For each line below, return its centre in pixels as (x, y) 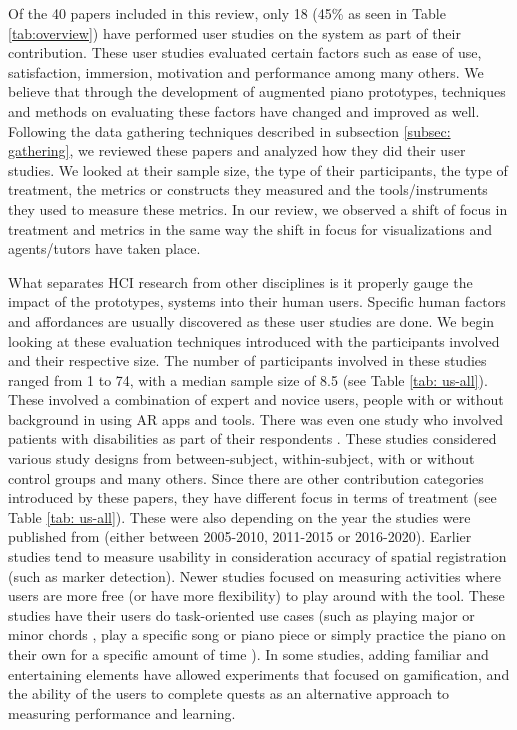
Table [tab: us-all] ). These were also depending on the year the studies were (239, 516)
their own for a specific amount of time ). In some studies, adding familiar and (248, 654)
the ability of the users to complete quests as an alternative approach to (229, 693)
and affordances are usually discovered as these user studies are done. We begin (251, 320)
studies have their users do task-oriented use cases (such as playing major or (241, 614)
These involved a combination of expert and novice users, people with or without (256, 399)
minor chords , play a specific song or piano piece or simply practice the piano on (257, 634)
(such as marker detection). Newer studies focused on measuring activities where (255, 575)
